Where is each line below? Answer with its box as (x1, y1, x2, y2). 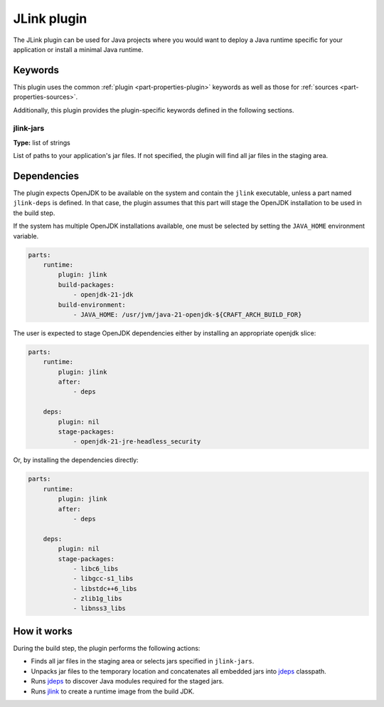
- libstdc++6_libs (73, 585, 138, 592)
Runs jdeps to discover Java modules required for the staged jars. (31, 677, 224, 686)
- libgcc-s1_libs (73, 575, 134, 583)
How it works (13, 625, 73, 637)
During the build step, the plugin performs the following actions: (13, 644, 201, 652)
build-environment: (58, 300, 126, 309)
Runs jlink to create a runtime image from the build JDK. (31, 687, 195, 696)
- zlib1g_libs (73, 595, 122, 603)
